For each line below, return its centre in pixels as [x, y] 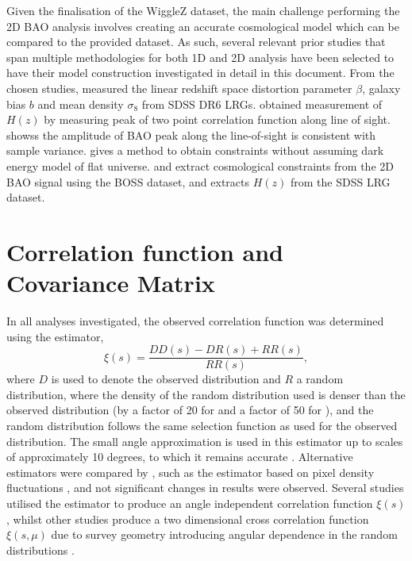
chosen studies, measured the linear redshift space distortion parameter [179, 88]
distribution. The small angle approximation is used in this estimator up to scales [205, 441]
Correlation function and [145, 251]
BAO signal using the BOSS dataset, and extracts [128, 181]
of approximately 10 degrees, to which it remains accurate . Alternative [180, 457]
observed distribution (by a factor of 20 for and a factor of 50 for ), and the [190, 410]
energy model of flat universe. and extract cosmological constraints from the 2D [200, 165]
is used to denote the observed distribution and [166, 379]
